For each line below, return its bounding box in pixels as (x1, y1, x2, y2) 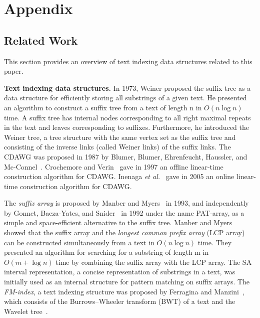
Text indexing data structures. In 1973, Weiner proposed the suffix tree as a (4, 82, 251, 93)
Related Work (4, 32, 78, 48)
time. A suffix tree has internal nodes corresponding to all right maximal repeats (4, 112, 251, 122)
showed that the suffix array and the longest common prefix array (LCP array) (4, 227, 245, 238)
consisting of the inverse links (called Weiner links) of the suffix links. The (4, 141, 231, 152)
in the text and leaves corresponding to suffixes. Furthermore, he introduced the (4, 122, 249, 132)
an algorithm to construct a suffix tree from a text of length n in (4, 102, 202, 112)
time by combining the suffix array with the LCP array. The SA (55, 256, 252, 267)
